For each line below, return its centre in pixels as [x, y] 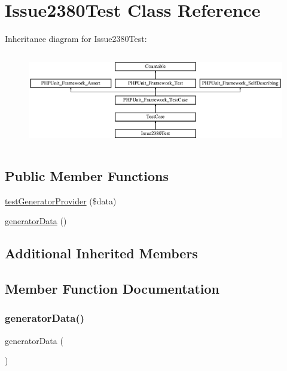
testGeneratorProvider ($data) [61, 200]
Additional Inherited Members [101, 253]
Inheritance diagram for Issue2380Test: [76, 39]
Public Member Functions [87, 175]
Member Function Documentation [112, 288]
